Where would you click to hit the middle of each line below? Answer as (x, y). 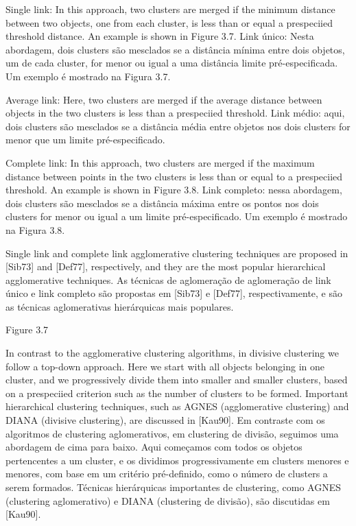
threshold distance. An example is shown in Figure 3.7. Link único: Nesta (160, 36)
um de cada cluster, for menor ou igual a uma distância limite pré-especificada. (172, 63)
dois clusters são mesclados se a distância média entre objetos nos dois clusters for (178, 126)
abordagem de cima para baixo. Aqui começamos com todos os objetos (154, 447)
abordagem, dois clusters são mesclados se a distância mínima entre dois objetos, (175, 49)
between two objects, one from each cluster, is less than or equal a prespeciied (169, 22)
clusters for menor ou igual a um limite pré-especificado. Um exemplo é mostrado (177, 216)
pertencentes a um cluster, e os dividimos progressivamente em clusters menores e (177, 460)
